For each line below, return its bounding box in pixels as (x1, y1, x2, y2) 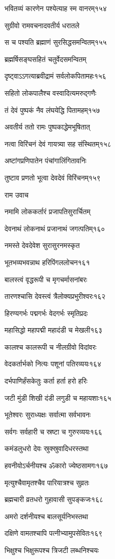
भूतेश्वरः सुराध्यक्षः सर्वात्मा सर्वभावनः (4, 409, 91, 420)
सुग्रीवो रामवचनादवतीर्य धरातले (4, 20, 79, 30)
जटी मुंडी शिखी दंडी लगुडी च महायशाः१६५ (4, 392, 111, 403)
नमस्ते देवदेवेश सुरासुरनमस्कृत (4, 240, 80, 251)
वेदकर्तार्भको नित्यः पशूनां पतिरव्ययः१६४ (4, 358, 101, 369)
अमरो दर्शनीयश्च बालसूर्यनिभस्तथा (4, 511, 88, 521)
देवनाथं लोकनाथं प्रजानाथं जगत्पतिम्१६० (4, 223, 105, 233)
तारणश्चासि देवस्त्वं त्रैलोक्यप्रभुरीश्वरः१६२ (4, 291, 105, 301)
